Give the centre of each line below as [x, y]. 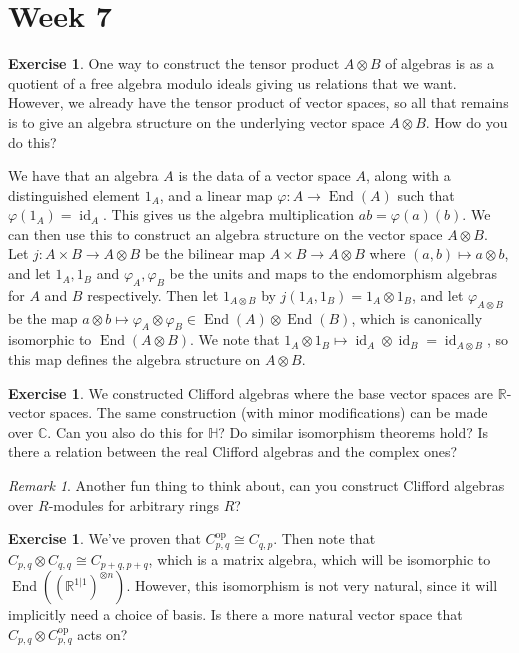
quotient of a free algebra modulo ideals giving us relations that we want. [232, 82]
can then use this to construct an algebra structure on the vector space [225, 233]
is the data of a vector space [264, 175]
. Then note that [324, 538]
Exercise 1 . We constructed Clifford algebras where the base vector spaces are [251, 392]
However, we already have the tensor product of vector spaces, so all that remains [258, 102]
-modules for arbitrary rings [133, 504]
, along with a [408, 175]
